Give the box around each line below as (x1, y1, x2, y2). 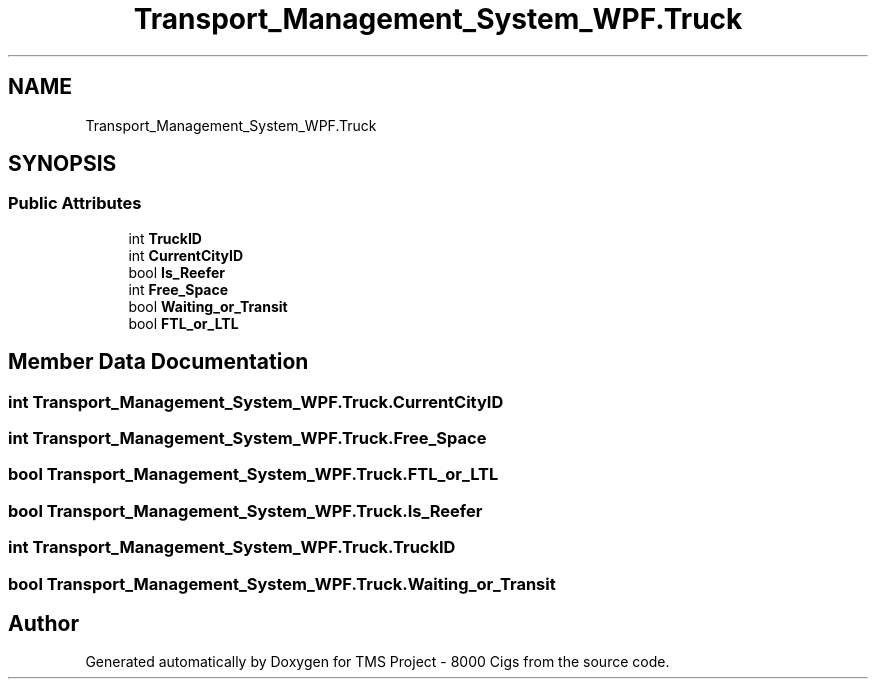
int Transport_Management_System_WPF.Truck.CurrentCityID (8, 391, 504, 412)
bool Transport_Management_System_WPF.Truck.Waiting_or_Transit (8, 573, 556, 594)
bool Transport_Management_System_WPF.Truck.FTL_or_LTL (8, 464, 499, 485)
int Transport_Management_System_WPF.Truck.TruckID (8, 537, 456, 558)
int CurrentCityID (128, 246, 244, 264)
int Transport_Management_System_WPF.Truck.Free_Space (8, 428, 487, 449)
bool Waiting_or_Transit (128, 297, 288, 315)
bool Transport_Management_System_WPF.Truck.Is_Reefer (8, 500, 483, 521)
